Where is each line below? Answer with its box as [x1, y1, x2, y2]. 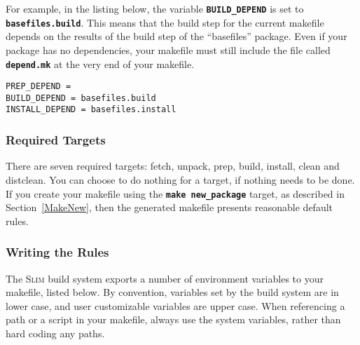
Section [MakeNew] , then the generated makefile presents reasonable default [6, 200, 333, 215]
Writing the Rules [6, 243, 109, 261]
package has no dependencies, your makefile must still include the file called [6, 42, 331, 57]
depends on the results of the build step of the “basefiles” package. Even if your [6, 29, 347, 43]
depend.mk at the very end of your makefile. [6, 56, 195, 71]
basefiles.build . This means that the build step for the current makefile [6, 15, 324, 29]
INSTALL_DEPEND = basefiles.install [6, 104, 176, 115]
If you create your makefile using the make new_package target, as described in [6, 186, 345, 201]
